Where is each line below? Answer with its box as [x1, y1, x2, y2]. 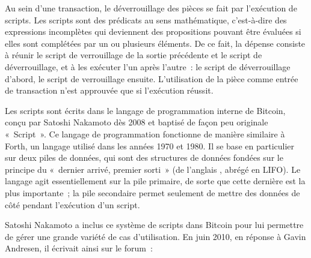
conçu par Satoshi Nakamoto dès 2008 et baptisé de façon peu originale [5, 116, 268, 128]
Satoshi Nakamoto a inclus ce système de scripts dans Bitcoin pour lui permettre [5, 218, 304, 231]
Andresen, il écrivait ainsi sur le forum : [5, 242, 153, 254]
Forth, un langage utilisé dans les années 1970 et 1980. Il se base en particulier [5, 139, 295, 152]
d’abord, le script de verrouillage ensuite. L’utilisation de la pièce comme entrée [5, 72, 298, 85]
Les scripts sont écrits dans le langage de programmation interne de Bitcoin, [5, 104, 286, 116]
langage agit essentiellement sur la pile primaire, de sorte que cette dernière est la [5, 175, 306, 187]
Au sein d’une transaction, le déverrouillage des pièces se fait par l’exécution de [5, 2, 297, 14]
